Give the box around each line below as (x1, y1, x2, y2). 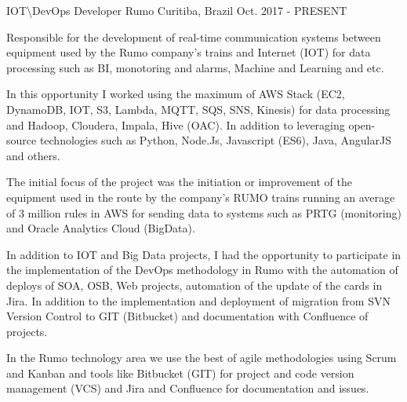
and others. (6, 147, 60, 163)
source (6, 132, 37, 148)
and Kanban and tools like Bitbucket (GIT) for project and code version (6, 364, 354, 381)
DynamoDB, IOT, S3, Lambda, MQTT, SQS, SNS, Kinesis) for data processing (6, 100, 391, 117)
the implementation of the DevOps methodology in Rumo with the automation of (6, 261, 398, 278)
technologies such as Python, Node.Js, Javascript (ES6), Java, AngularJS (39, 132, 391, 148)
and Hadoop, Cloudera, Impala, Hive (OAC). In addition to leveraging (6, 116, 345, 133)
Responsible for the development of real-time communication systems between (6, 28, 381, 45)
